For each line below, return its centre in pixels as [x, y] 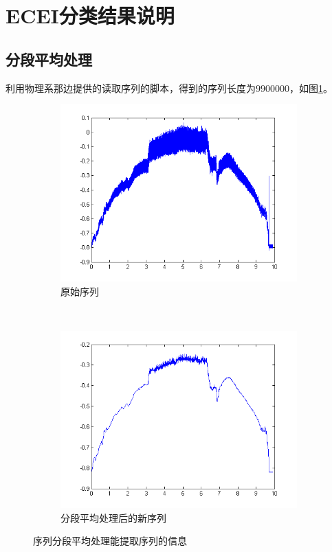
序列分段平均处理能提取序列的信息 [110, 541]
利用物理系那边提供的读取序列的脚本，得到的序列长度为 [131, 88]
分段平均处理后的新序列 [113, 517]
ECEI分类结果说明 [90, 15]
